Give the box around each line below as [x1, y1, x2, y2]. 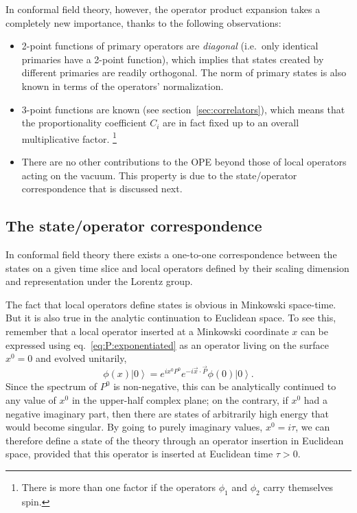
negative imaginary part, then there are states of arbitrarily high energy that [5, 406, 330, 420]
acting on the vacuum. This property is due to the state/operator [21, 168, 297, 182]
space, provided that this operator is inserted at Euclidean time [5, 446, 273, 461]
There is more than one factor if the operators [21, 479, 216, 494]
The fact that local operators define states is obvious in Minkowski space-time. [5, 297, 336, 311]
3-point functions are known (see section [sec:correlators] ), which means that [21, 102, 345, 116]
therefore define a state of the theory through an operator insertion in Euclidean [5, 433, 344, 447]
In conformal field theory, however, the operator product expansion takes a [5, 2, 321, 16]
